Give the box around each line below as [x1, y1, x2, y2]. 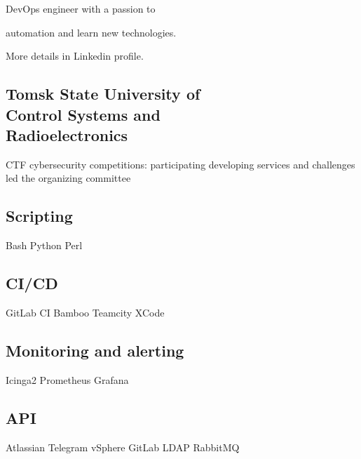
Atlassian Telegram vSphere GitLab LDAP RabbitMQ [6, 439, 240, 454]
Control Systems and [6, 103, 161, 125]
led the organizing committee [6, 171, 131, 185]
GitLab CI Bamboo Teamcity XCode [6, 305, 165, 319]
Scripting [6, 205, 73, 227]
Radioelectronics [6, 124, 128, 145]
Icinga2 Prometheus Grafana [6, 372, 129, 387]
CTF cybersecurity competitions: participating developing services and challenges [6, 157, 355, 171]
